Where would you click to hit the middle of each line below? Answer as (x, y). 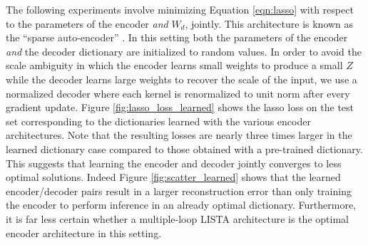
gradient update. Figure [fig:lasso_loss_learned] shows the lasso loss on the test (180, 107)
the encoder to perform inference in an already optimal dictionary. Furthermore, (181, 205)
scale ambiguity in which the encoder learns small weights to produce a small (174, 65)
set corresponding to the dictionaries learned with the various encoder (158, 121)
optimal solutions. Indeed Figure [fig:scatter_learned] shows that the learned (173, 177)
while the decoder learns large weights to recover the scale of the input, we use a (182, 79)
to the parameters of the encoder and (87, 23)
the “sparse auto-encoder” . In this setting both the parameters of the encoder (177, 37)
